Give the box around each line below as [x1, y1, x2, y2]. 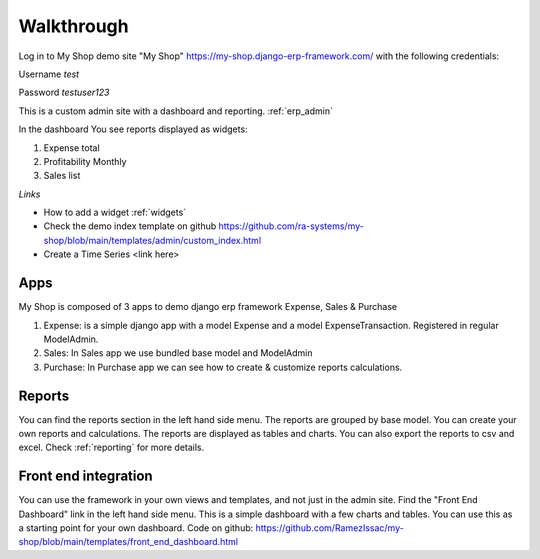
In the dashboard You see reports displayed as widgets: [18, 123, 249, 135]
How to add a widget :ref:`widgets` [43, 206, 187, 219]
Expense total [43, 141, 100, 154]
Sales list [43, 170, 81, 182]
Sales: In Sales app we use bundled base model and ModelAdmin [43, 347, 313, 359]
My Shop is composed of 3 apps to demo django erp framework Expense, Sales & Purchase [18, 301, 398, 313]
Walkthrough [18, 15, 129, 37]
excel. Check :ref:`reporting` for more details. [18, 441, 205, 454]
